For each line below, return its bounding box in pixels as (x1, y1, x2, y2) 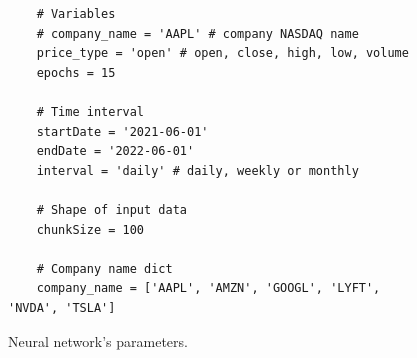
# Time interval (36, 104, 145, 119)
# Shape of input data (36, 202, 187, 217)
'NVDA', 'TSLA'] (8, 300, 116, 315)
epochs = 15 (36, 65, 116, 80)
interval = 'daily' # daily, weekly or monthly (36, 163, 359, 178)
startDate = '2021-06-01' (36, 124, 209, 139)
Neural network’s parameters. (8, 330, 188, 351)
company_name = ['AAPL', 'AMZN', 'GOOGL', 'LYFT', (36, 281, 381, 296)
